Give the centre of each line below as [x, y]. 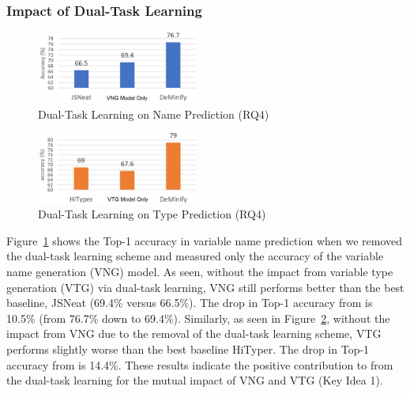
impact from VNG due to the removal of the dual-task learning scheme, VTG [194, 333]
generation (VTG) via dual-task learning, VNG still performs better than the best [205, 287]
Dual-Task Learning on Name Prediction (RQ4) [154, 114]
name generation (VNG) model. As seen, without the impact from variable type [200, 271]
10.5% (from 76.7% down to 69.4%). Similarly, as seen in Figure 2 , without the [198, 318]
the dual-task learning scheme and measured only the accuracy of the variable [195, 256]
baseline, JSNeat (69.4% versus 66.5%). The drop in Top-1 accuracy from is [190, 303]
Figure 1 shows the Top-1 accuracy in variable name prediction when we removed [205, 240]
